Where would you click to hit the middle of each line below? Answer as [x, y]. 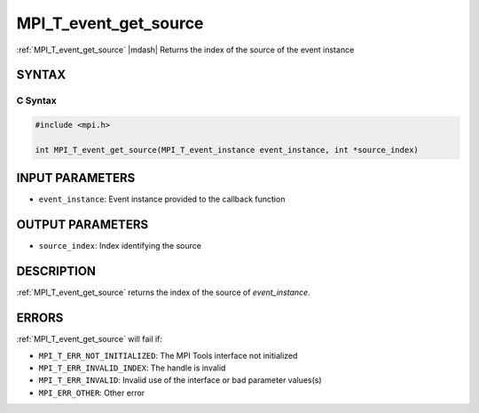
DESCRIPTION [56, 271]
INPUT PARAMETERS [76, 178]
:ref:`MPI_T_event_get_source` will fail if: [90, 339]
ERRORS [40, 318]
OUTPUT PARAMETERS [82, 225]
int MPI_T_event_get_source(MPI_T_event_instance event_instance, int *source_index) [227, 150]
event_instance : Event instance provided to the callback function [162, 199]
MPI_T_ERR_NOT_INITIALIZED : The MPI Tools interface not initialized [168, 355]
